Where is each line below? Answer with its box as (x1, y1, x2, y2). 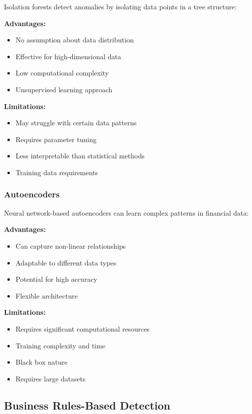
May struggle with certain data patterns (15, 117, 137, 128)
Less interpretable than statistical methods (15, 151, 145, 161)
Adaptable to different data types (15, 257, 117, 267)
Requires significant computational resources (15, 323, 150, 334)
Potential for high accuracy (15, 274, 97, 284)
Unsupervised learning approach (15, 84, 113, 94)
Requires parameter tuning (15, 134, 96, 144)
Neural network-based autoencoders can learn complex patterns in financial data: (4, 207, 249, 218)
